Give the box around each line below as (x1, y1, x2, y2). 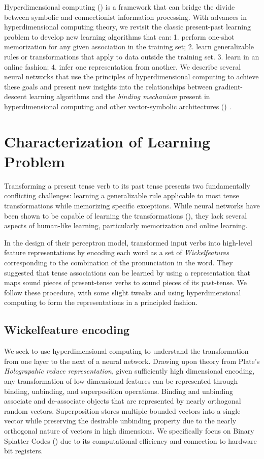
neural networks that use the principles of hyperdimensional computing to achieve (4, 71, 259, 82)
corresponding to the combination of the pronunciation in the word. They (4, 257, 233, 267)
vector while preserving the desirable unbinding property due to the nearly (4, 415, 237, 426)
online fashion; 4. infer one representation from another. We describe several (4, 61, 241, 72)
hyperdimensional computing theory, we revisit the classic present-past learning (4, 21, 251, 32)
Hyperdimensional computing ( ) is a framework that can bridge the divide (4, 2, 235, 12)
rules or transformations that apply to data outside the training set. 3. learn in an (4, 51, 259, 62)
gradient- (215, 81, 243, 91)
